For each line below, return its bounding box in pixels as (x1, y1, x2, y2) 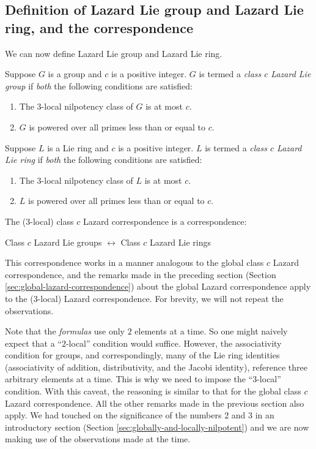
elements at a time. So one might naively (134, 325, 288, 338)
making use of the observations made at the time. (5, 432, 191, 445)
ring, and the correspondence (5, 18, 194, 37)
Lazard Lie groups (34, 235, 102, 248)
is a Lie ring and (47, 141, 109, 154)
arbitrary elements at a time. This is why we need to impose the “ (5, 372, 253, 385)
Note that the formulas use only (5, 325, 125, 338)
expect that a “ (5, 336, 62, 349)
